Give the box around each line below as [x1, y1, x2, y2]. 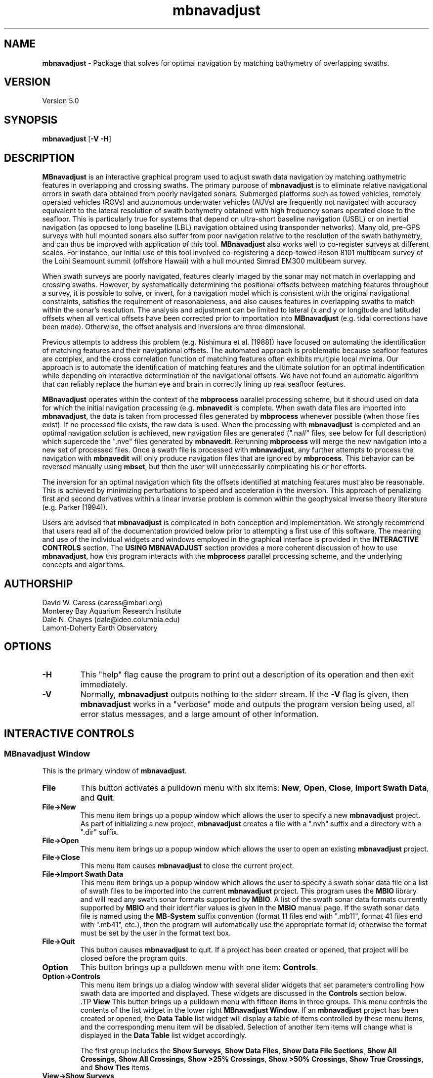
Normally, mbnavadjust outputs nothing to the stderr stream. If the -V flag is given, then [80, 689, 409, 699]
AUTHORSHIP [4, 577, 73, 590]
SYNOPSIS [4, 113, 58, 126]
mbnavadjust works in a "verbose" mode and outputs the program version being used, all [80, 699, 415, 709]
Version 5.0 [42, 96, 79, 105]
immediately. [80, 679, 128, 689]
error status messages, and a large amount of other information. [80, 709, 319, 719]
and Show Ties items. [80, 1063, 151, 1072]
